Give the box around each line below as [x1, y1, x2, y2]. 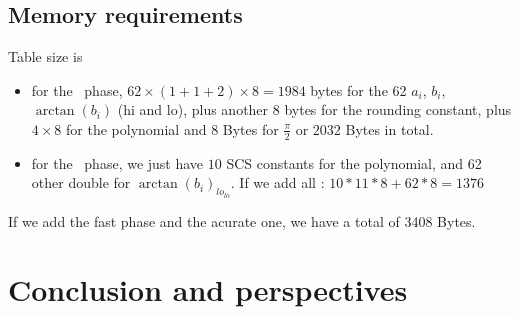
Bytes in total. [345, 118, 434, 139]
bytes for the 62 [310, 79, 407, 100]
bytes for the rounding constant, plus [284, 99, 512, 120]
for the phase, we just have [31, 152, 204, 173]
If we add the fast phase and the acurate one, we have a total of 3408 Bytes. [8, 210, 476, 231]
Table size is [8, 46, 83, 67]
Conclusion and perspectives [8, 269, 408, 310]
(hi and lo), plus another [117, 99, 269, 120]
